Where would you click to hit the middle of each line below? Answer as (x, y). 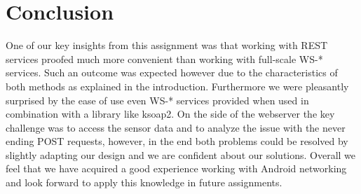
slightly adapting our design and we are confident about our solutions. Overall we (181, 154)
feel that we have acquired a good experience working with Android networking (176, 168)
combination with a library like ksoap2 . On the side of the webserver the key (170, 114)
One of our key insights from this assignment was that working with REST (167, 45)
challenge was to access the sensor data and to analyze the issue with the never (176, 127)
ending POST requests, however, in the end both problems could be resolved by (177, 141)
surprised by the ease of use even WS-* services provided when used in (157, 100)
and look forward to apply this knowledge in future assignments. (144, 182)
